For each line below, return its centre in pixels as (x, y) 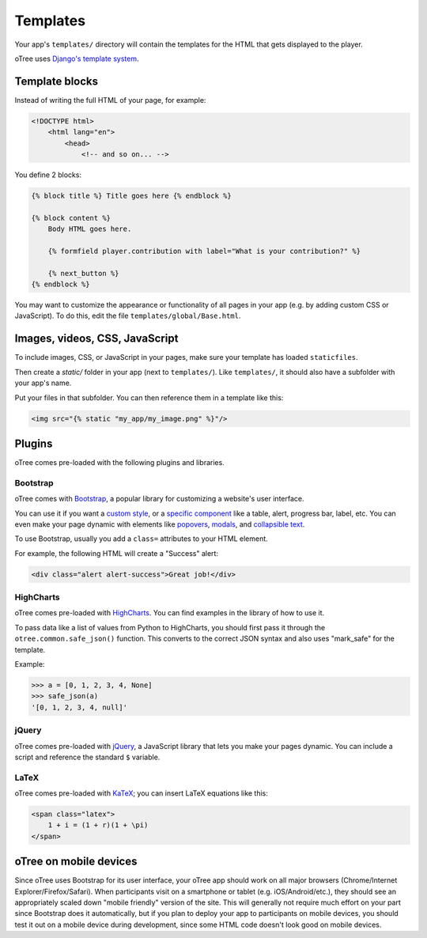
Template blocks (57, 81)
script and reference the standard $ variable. (87, 757)
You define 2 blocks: (48, 175)
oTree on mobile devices (76, 862)
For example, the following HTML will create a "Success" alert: (117, 553)
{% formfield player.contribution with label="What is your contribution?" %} (204, 251)
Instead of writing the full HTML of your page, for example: (110, 100)
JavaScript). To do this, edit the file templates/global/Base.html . (128, 316)
